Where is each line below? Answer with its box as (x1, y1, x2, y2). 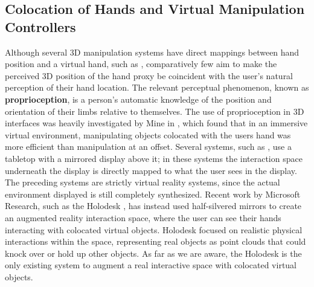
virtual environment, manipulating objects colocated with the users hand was (5, 128, 291, 141)
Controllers (5, 17, 76, 36)
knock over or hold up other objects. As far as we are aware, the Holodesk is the (5, 247, 302, 259)
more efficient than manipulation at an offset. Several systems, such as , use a (5, 140, 292, 153)
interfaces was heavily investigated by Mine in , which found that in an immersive (5, 117, 308, 129)
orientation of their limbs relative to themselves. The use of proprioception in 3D (5, 105, 304, 117)
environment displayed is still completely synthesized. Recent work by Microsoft (5, 187, 301, 200)
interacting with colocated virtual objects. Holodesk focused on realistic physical (5, 223, 303, 236)
